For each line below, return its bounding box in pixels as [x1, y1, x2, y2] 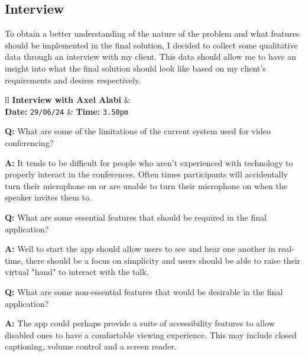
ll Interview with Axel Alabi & [5, 93, 131, 106]
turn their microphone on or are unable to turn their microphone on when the [5, 179, 287, 192]
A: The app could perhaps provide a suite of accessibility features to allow [5, 317, 275, 329]
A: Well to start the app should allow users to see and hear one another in [5, 242, 275, 255]
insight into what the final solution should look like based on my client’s [5, 62, 266, 74]
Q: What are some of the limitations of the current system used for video [5, 125, 271, 137]
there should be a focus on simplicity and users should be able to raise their [25, 254, 301, 266]
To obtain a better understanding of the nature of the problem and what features [5, 27, 300, 40]
